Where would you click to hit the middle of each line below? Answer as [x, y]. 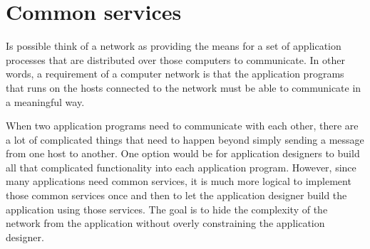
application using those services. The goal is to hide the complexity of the [167, 209]
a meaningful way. [45, 101]
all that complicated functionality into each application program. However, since [181, 167]
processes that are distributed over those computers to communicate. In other [175, 59]
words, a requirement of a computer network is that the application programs [175, 74]
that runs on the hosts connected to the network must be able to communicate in [184, 87]
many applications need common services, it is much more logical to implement [179, 181]
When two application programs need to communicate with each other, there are [182, 126]
